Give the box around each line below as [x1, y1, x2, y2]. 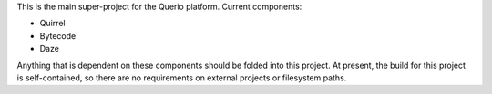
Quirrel [39, 18, 66, 29]
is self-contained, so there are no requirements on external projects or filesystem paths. [16, 72, 347, 83]
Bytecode [39, 30, 77, 41]
